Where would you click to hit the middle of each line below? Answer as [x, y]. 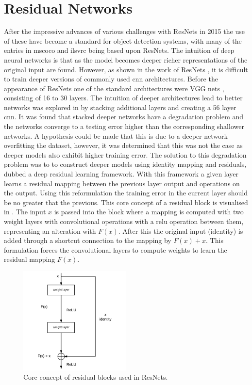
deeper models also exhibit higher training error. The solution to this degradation [125, 154]
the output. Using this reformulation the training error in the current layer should [126, 193]
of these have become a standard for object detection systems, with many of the [123, 40]
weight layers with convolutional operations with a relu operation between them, [124, 221]
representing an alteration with [50, 231]
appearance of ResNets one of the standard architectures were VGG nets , [114, 88]
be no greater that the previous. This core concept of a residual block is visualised [126, 202]
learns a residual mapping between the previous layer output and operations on [122, 183]
